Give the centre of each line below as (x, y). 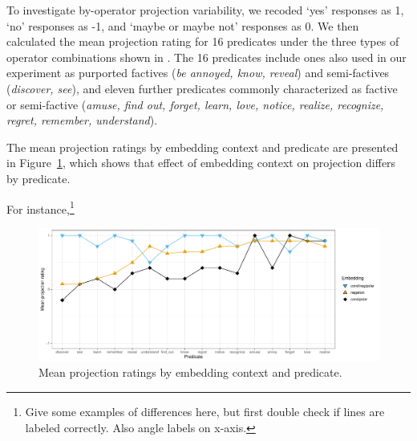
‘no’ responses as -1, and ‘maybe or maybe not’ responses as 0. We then (183, 25)
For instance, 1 (40, 207)
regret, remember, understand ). (82, 120)
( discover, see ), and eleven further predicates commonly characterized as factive (202, 88)
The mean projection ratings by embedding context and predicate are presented (202, 147)
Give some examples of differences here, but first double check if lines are (205, 411)
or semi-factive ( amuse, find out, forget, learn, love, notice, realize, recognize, (195, 104)
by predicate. (38, 178)
